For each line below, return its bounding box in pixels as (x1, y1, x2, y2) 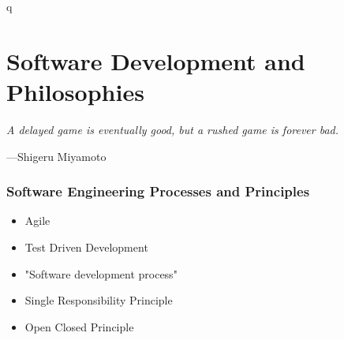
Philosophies (6, 75, 144, 107)
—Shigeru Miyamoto (6, 148, 107, 164)
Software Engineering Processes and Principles (6, 181, 310, 201)
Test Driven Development (24, 238, 148, 255)
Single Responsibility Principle (24, 292, 173, 308)
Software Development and (6, 44, 305, 77)
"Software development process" (24, 265, 178, 282)
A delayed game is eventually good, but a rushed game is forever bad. (6, 121, 339, 137)
